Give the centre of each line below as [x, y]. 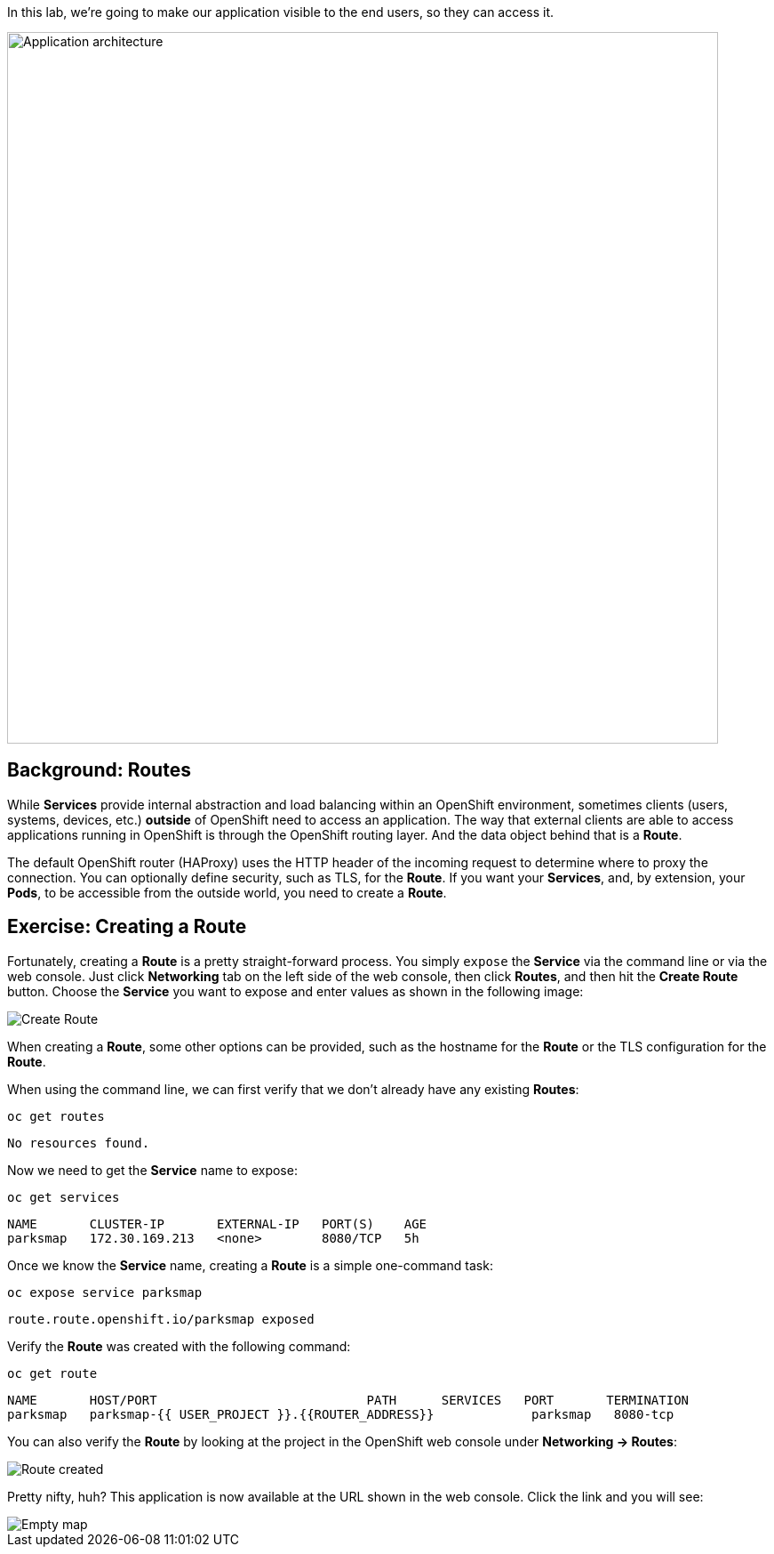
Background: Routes [99, 770]
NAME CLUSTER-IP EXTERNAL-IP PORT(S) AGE [217, 1224]
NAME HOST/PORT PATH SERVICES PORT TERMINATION [348, 1400]
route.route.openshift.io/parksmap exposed [161, 1319]
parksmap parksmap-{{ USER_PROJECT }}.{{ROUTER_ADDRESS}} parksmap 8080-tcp [341, 1414]
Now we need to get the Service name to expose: [152, 1170]
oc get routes [56, 1116]
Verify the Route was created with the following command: [179, 1346]
